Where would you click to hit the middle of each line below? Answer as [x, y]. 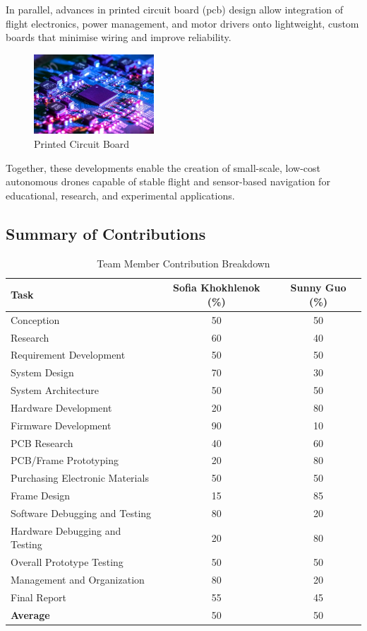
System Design [42, 372]
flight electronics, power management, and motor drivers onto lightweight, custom [182, 23]
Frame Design [41, 496]
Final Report [39, 597]
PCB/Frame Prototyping [65, 460]
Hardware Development [61, 407]
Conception [35, 319]
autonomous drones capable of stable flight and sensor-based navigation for [168, 181]
